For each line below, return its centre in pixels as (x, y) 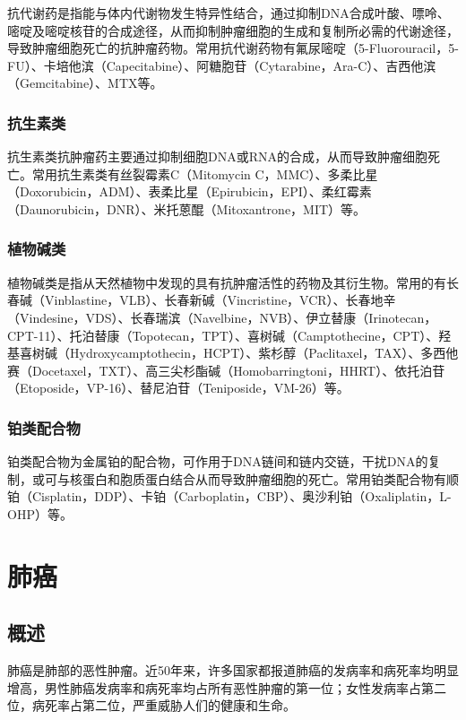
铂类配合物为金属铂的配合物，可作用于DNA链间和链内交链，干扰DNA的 (218, 461)
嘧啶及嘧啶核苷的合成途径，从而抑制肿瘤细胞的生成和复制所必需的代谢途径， (233, 30)
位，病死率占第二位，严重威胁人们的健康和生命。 (151, 705)
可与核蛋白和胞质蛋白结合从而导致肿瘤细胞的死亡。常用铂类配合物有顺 (251, 478)
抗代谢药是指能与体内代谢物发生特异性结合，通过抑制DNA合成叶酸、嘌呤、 (229, 13)
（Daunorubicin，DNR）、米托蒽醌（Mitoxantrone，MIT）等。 (187, 208)
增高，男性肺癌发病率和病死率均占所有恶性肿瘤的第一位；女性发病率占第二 (227, 687)
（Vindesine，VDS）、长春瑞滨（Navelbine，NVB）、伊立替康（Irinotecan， (222, 317)
